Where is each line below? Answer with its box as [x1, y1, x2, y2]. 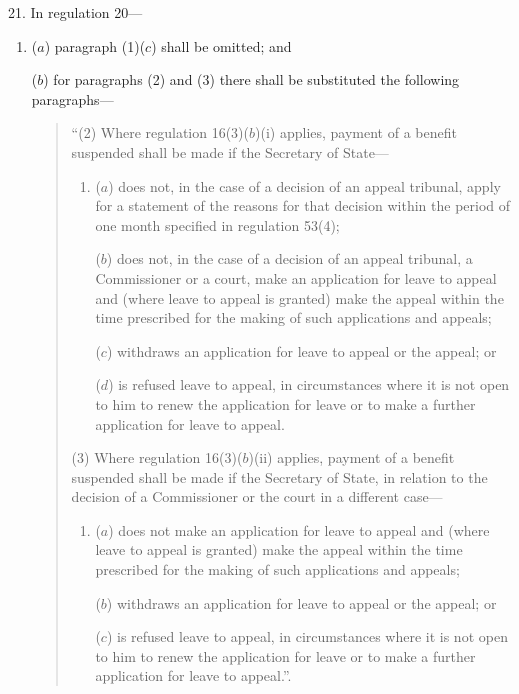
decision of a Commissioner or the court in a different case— [71, 486, 443, 507]
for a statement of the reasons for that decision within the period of [95, 195, 511, 216]
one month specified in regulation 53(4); [95, 214, 340, 235]
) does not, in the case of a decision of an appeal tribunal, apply [108, 175, 501, 196]
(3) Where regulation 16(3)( [71, 447, 243, 468]
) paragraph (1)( [44, 35, 146, 56]
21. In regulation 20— [8, 2, 143, 22]
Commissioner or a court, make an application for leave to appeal [95, 267, 497, 288]
